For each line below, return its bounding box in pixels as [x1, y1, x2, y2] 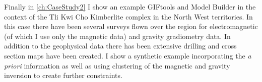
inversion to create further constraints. [4, 70, 122, 80]
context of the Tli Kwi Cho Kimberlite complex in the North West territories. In [4, 11, 253, 21]
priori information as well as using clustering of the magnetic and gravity [4, 60, 230, 70]
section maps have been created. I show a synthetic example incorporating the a [4, 50, 251, 60]
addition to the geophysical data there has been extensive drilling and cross [4, 40, 237, 51]
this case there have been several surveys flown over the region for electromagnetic [4, 21, 258, 31]
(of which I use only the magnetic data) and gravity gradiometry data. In [4, 30, 231, 41]
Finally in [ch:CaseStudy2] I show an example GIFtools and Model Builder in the [4, 1, 256, 11]
